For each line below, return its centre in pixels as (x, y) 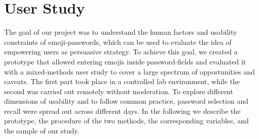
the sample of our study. (42, 131)
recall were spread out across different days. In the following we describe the (122, 111)
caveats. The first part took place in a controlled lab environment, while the (122, 81)
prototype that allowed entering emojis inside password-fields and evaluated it (125, 61)
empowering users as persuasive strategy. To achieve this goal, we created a (121, 52)
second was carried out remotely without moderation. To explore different (119, 91)
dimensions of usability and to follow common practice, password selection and (126, 101)
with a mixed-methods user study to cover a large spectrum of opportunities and (129, 71)
